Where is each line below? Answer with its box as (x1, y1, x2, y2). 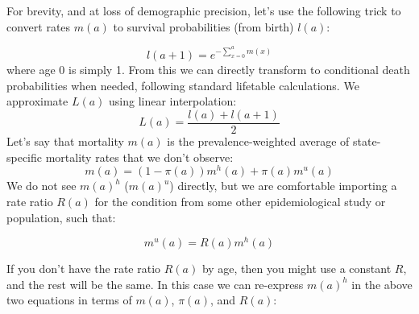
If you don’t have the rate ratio (6, 260, 161, 277)
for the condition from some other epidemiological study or (94, 192, 386, 209)
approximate (6, 93, 68, 109)
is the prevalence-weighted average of (167, 133, 350, 150)
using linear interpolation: (109, 93, 237, 109)
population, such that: (6, 209, 116, 225)
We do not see (6, 177, 77, 194)
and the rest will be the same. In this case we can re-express (6, 275, 304, 292)
